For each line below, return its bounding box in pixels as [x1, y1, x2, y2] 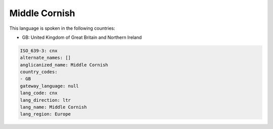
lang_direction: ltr [20, 97, 71, 103]
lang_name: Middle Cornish [20, 104, 87, 110]
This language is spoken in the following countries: [9, 25, 115, 31]
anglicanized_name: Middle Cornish [20, 62, 108, 68]
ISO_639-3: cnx [20, 48, 58, 53]
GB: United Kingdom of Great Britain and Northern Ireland [22, 34, 142, 40]
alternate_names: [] [20, 55, 71, 60]
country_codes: [20, 69, 58, 75]
